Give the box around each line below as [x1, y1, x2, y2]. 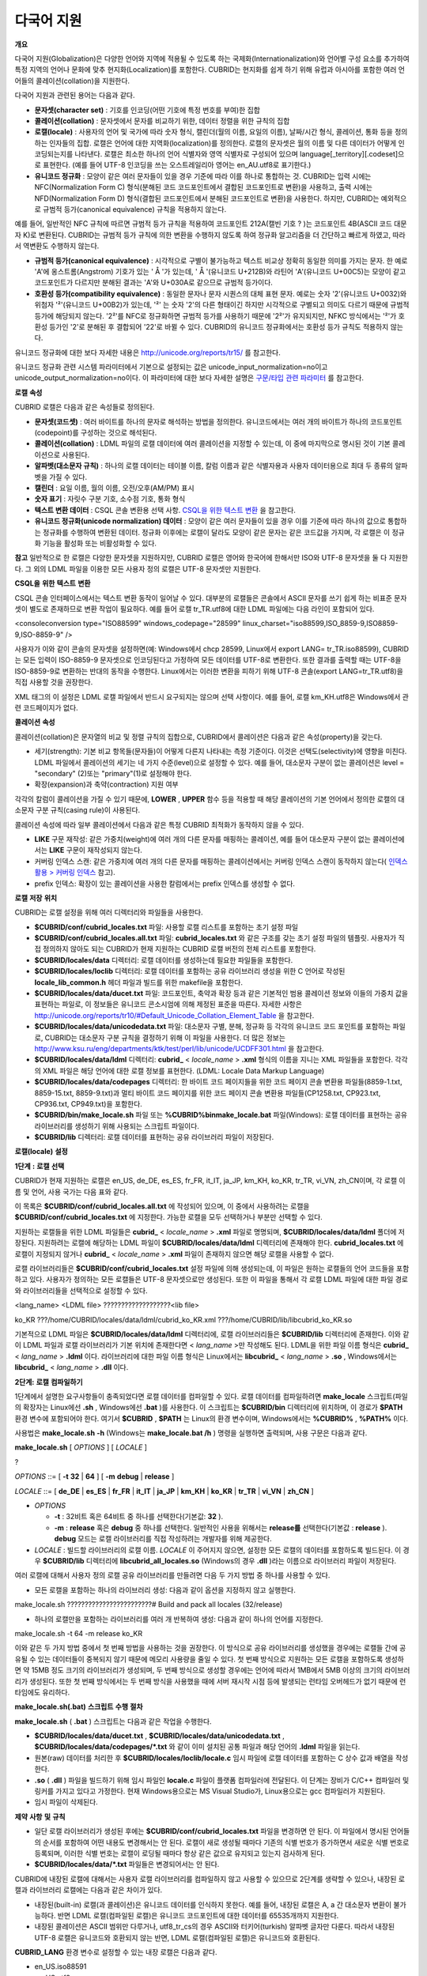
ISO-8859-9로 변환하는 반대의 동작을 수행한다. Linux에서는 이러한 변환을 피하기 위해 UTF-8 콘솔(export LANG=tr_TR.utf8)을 [14, 666, 403, 676]
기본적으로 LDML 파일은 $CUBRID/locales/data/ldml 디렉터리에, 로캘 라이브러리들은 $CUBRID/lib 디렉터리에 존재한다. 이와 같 [14, 1329, 410, 1339]
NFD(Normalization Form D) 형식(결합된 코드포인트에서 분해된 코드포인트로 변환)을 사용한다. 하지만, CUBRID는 [34, 194, 380, 203]
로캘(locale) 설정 [14, 1147, 69, 1156]
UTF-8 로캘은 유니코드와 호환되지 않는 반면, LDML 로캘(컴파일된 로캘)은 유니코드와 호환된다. [34, 1933, 320, 1942]
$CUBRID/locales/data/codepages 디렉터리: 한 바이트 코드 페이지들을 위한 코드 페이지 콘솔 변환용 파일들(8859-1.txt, [34, 1077, 402, 1087]
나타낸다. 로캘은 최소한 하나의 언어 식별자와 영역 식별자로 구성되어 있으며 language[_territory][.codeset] [74, 149, 399, 159]
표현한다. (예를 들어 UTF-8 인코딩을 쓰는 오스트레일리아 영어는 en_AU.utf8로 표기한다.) [42, 160, 312, 170]
